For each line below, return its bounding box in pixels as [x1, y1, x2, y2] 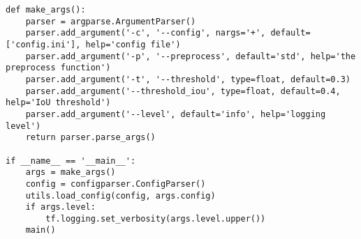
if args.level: [25, 202, 96, 213]
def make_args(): [6, 5, 86, 15]
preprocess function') [6, 63, 111, 73]
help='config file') [85, 39, 181, 49]
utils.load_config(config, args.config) [25, 190, 216, 201]
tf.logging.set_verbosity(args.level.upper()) [45, 213, 266, 224]
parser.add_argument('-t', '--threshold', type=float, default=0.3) [25, 74, 351, 84]
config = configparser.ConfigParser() [25, 178, 206, 189]
